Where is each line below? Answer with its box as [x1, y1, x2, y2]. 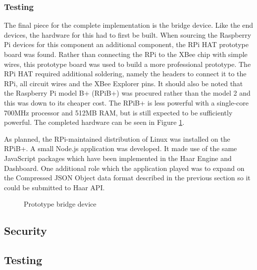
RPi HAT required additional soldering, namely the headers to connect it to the [4, 68, 247, 79]
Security [4, 223, 47, 238]
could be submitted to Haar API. [4, 182, 105, 192]
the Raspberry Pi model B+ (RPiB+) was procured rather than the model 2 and [4, 88, 251, 98]
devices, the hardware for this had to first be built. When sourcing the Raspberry [4, 29, 252, 40]
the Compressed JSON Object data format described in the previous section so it [4, 172, 251, 183]
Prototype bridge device [24, 199, 97, 209]
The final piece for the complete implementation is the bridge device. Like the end [4, 20, 254, 30]
